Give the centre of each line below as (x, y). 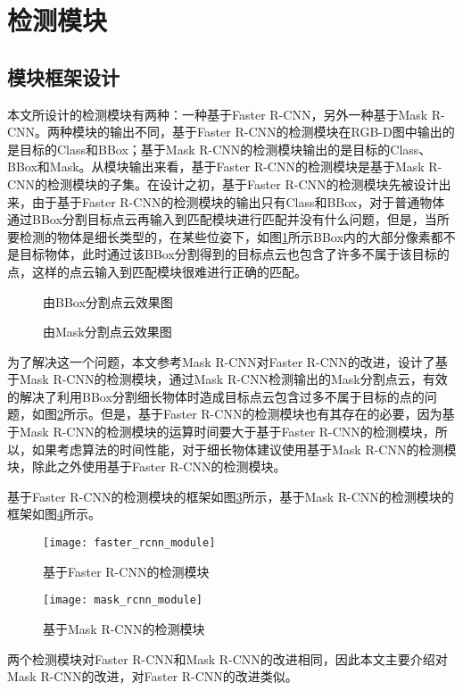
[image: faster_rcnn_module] (129, 543)
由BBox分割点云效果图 (108, 301)
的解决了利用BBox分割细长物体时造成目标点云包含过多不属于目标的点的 (216, 396)
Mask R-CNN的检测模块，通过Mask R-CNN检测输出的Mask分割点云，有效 (233, 379)
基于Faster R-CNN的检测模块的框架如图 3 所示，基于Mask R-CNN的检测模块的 (231, 496)
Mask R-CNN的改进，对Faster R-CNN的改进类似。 (153, 676)
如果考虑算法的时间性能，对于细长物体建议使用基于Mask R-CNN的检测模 (244, 449)
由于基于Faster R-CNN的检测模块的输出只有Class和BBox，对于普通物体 (238, 201)
